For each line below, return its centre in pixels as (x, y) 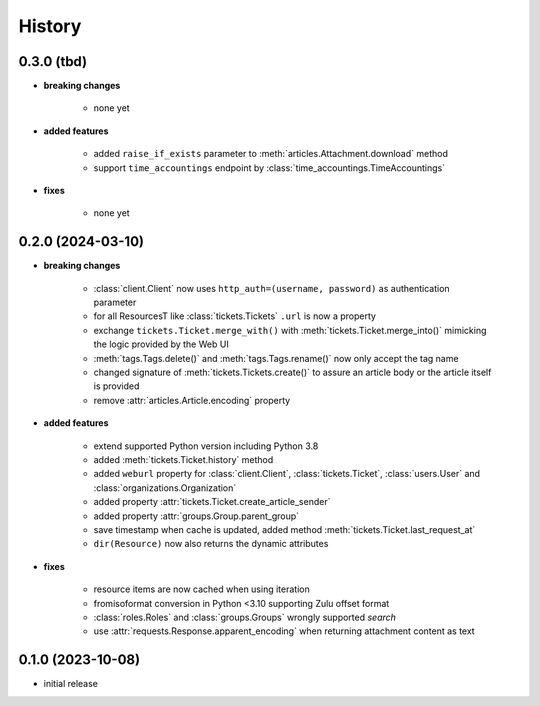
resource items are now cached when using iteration (201, 589)
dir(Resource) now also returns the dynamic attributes (211, 544)
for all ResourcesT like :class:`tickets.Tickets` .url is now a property (235, 316)
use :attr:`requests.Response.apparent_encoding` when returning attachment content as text (284, 631)
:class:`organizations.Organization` (165, 487)
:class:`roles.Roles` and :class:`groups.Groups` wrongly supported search (245, 617)
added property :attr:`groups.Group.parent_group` (196, 516)
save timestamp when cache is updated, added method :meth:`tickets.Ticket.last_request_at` (284, 529)
